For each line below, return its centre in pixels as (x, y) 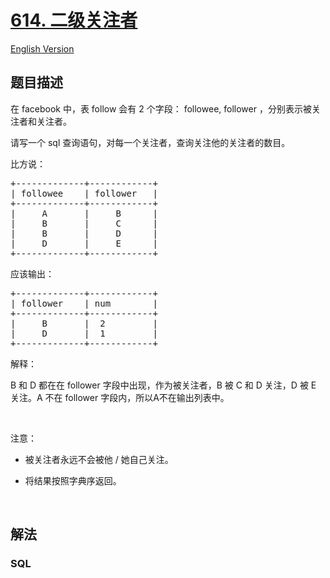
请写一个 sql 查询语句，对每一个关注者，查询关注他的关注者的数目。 (150, 142)
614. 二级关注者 (74, 20)
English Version (42, 48)
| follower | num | (84, 303)
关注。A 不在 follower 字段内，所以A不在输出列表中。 (120, 397)
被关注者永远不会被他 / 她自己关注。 (99, 459)
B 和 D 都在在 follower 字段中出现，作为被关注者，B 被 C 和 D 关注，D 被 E (163, 385)
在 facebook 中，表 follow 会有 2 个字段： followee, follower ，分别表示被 (161, 108)
